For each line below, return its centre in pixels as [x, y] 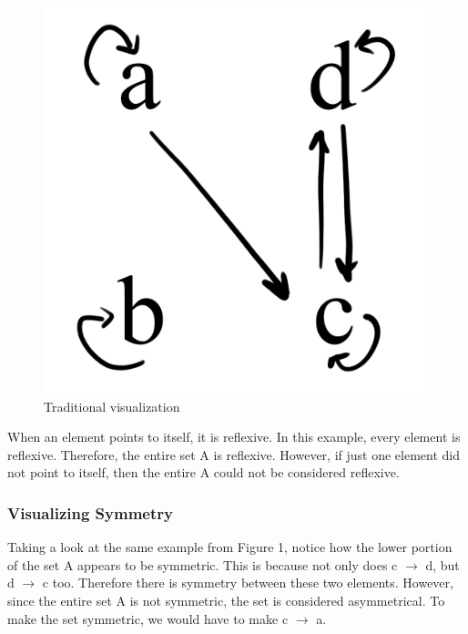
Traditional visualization [112, 406]
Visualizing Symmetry [90, 512]
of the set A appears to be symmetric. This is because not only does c [203, 564]
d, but [443, 564]
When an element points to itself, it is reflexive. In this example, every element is [234, 437]
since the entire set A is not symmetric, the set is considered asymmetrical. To [226, 600]
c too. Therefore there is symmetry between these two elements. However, [248, 583]
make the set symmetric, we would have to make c [148, 618]
